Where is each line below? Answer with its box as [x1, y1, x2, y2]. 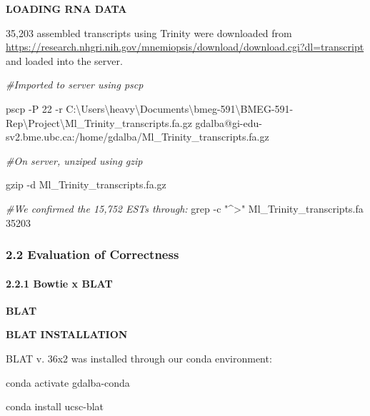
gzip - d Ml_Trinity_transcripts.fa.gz [6, 177, 166, 192]
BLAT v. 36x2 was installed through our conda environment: [6, 350, 272, 365]
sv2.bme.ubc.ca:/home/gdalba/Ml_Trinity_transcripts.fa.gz [6, 129, 269, 144]
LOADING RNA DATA [6, 1, 127, 16]
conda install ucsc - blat [6, 399, 104, 414]
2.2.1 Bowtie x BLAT [6, 275, 113, 290]
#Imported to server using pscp [6, 77, 144, 92]
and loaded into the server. [6, 53, 123, 68]
